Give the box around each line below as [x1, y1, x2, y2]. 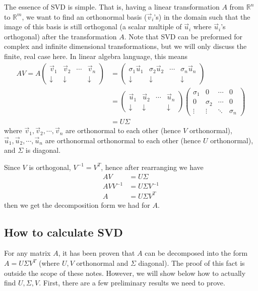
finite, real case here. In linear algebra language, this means [4, 50, 187, 61]
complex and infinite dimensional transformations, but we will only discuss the [4, 41, 247, 51]
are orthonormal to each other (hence [66, 125, 181, 136]
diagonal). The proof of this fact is [138, 258, 245, 268]
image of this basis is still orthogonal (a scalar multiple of [4, 21, 182, 32]
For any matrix [4, 248, 51, 258]
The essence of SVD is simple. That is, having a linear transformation [4, 2, 220, 12]
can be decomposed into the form [145, 248, 248, 258]
